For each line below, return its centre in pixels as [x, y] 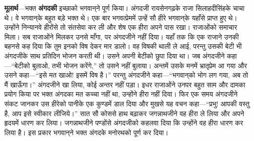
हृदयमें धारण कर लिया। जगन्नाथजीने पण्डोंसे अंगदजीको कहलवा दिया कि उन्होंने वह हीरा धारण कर [124, 123]
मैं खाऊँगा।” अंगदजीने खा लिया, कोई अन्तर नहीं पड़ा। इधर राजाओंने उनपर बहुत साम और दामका [125, 84]
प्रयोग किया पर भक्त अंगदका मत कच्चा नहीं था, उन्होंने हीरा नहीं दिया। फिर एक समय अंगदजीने [121, 94]
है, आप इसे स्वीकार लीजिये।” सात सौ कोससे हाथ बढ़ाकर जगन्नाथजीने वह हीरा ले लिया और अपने [124, 113]
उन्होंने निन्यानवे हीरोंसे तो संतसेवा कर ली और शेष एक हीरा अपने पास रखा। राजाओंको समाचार [121, 27]
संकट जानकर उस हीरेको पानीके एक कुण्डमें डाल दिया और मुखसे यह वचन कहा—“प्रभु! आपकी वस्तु [127, 103]
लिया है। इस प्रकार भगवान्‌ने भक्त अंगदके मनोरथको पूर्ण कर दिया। [87, 132]
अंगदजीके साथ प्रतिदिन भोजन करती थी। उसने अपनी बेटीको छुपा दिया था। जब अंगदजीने [115, 55]
